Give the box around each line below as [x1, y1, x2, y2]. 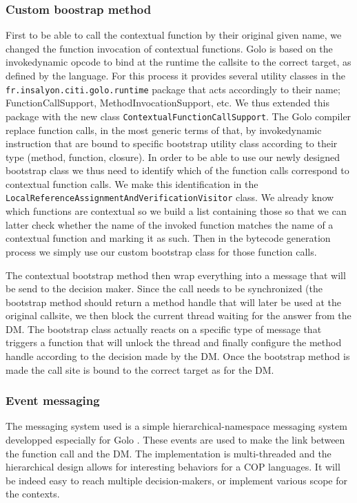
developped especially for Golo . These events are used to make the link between [6, 433, 345, 447]
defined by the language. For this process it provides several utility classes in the [6, 68, 345, 82]
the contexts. [6, 486, 60, 501]
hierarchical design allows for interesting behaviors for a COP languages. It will [6, 459, 340, 474]
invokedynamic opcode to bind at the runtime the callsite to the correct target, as [6, 55, 351, 69]
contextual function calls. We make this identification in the [6, 176, 258, 191]
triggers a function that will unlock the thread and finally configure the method [6, 335, 342, 350]
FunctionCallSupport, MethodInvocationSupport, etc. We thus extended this [6, 95, 329, 110]
